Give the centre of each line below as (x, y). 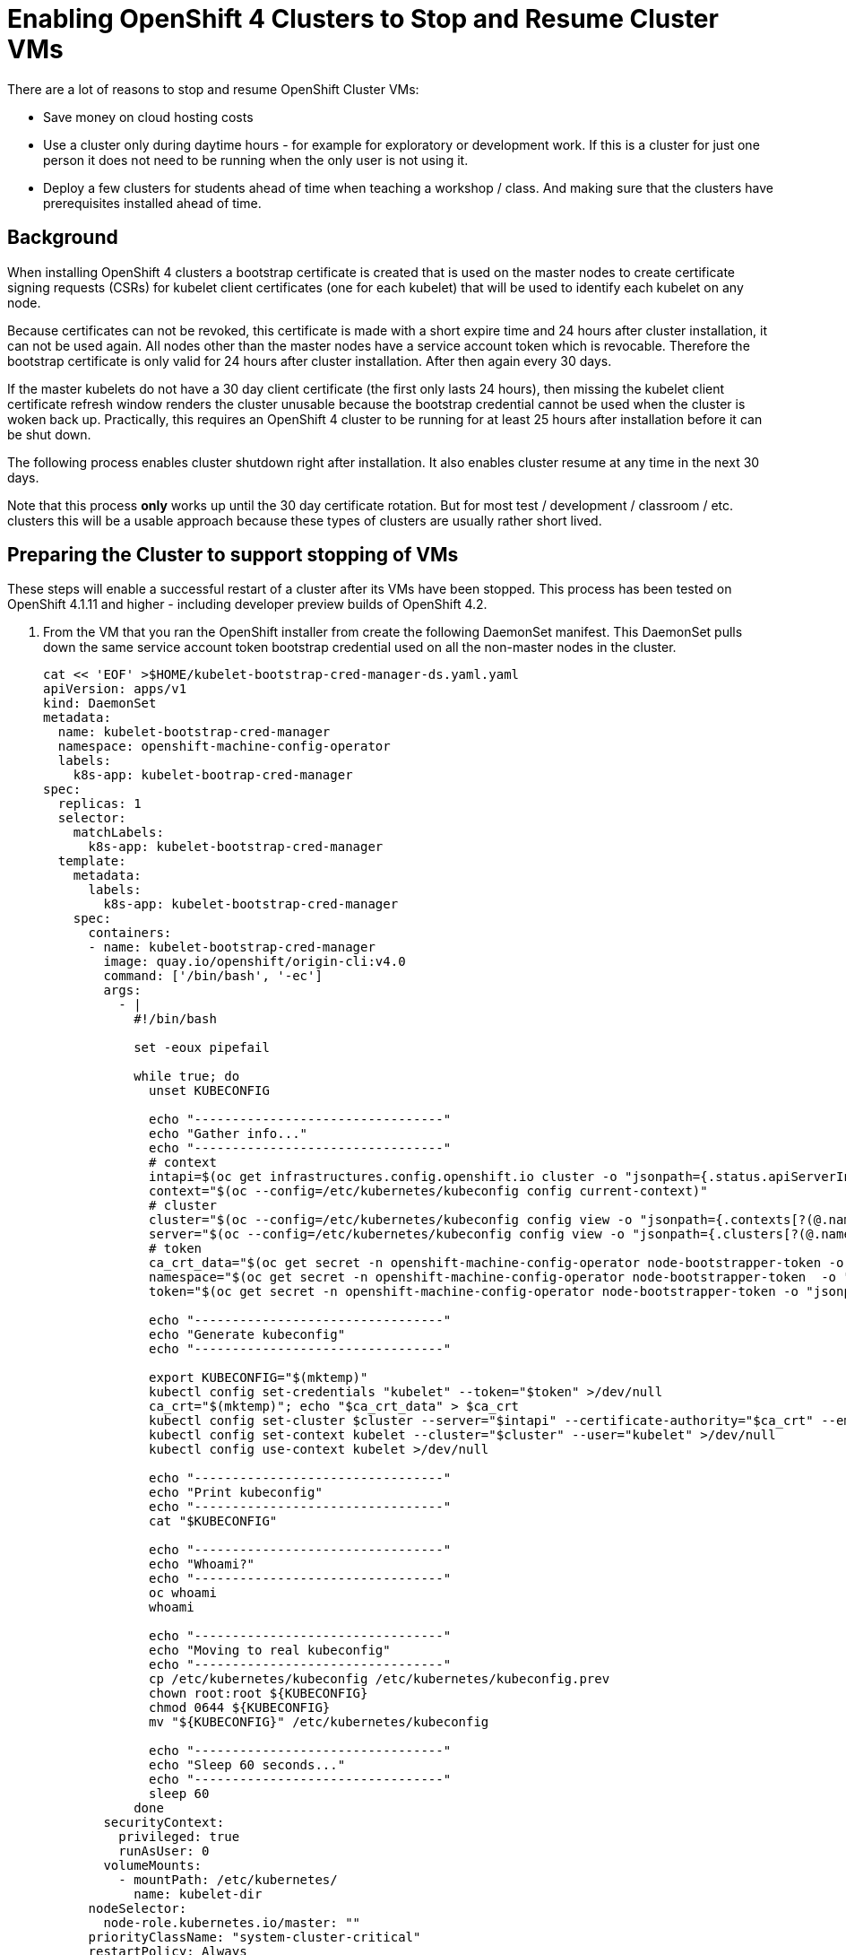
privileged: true (179, 1837)
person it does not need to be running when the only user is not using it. (256, 160)
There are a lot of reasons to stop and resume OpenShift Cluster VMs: (213, 89)
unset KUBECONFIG (209, 1091)
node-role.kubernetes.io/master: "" (232, 1923)
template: (92, 861)
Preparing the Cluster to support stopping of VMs (233, 555)
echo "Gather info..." (229, 1134)
